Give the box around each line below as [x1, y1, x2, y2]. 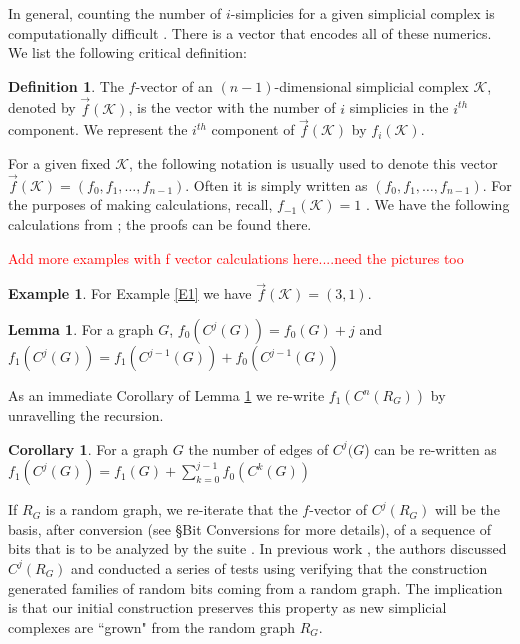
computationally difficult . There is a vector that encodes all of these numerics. [8, 22, 492, 43]
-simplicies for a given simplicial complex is [230, 3, 495, 23]
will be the [434, 499, 500, 520]
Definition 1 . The [8, 75, 124, 96]
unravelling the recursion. [8, 405, 164, 425]
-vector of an [135, 75, 213, 96]
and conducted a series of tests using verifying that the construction [71, 557, 488, 578]
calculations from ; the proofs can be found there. [8, 214, 312, 234]
